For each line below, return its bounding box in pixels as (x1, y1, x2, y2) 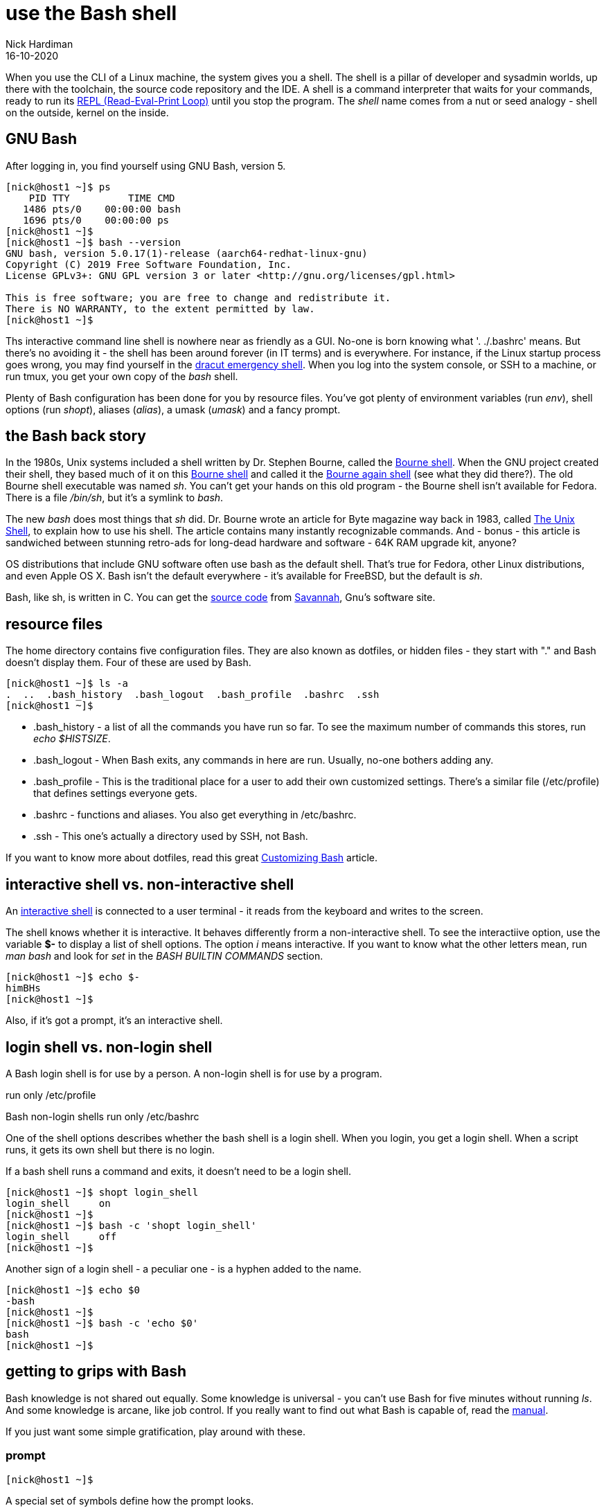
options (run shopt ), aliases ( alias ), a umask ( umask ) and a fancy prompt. (6, 403, 341, 415)
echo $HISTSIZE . (33, 733, 111, 745)
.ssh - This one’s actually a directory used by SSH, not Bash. (33, 830, 308, 843)
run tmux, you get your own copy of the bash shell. (6, 370, 238, 382)
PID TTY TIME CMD (28, 192, 175, 204)
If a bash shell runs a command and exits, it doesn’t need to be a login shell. (6, 1165, 351, 1177)
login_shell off (6, 1230, 117, 1242)
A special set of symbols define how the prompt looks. (6, 1494, 254, 1507)
